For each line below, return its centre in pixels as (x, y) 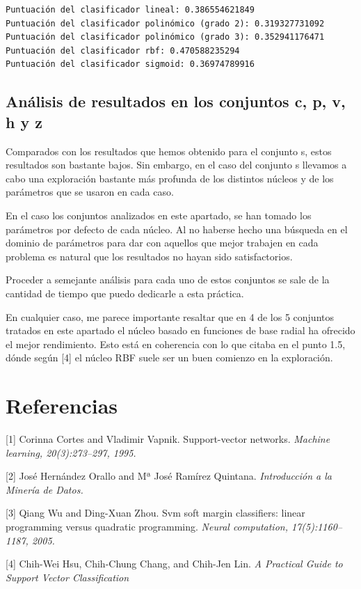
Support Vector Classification (67, 577)
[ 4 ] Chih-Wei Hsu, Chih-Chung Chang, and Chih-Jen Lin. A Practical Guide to (174, 564)
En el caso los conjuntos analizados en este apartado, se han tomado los (159, 215)
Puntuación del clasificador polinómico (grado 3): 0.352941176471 (165, 37)
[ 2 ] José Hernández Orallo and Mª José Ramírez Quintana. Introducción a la (169, 476)
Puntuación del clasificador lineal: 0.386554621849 (130, 10)
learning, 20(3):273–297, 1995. (71, 452)
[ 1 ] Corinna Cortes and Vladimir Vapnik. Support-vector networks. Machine (168, 439)
